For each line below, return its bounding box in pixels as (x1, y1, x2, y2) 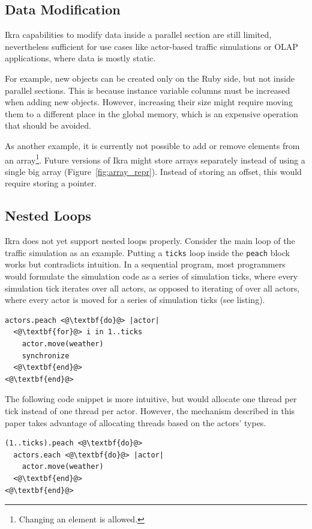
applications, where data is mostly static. (5, 52, 156, 64)
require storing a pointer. (5, 177, 97, 189)
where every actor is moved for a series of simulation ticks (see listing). (5, 293, 265, 306)
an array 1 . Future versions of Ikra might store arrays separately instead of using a (5, 151, 305, 166)
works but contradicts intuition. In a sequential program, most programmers (5, 258, 286, 271)
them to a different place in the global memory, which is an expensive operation (5, 107, 298, 120)
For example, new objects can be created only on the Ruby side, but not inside (5, 72, 295, 84)
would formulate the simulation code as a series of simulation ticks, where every (5, 270, 298, 283)
